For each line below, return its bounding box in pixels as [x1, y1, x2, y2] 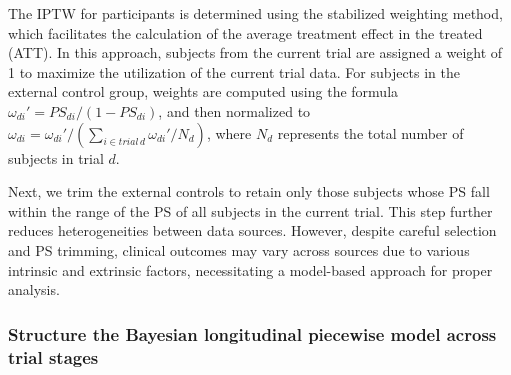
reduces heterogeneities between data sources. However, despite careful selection [8, 220, 497, 241]
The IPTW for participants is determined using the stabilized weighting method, [8, 3, 503, 23]
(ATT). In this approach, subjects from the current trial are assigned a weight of [8, 42, 503, 63]
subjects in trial [8, 147, 104, 168]
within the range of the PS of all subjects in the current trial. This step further [8, 200, 493, 221]
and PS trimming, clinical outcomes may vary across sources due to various [8, 239, 470, 260]
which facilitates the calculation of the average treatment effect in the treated [8, 22, 483, 43]
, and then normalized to [158, 100, 311, 121]
